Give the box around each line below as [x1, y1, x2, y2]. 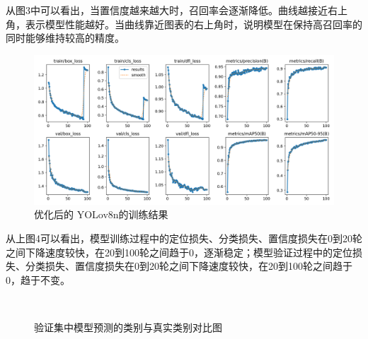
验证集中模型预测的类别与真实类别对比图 [34, 319, 222, 334]
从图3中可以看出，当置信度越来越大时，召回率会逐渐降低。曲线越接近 [6, 3, 328, 17]
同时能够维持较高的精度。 [6, 30, 125, 45]
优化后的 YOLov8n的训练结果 [34, 207, 168, 222]
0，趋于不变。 [6, 272, 70, 287]
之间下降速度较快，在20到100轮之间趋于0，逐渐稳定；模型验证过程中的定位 [6, 244, 352, 259]
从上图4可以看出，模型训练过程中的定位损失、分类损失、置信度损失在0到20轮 [6, 230, 362, 245]
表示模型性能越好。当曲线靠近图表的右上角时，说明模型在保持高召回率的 [25, 16, 362, 31]
